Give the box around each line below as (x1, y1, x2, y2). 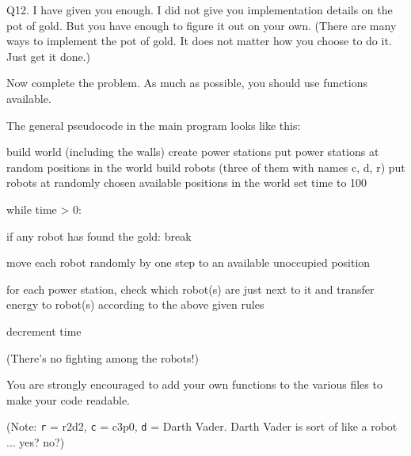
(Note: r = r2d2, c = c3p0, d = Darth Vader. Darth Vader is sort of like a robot (6, 418, 398, 435)
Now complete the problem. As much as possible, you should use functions (6, 74, 367, 91)
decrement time (6, 322, 82, 339)
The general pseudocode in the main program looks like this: (6, 116, 301, 133)
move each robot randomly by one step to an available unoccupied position (6, 254, 371, 271)
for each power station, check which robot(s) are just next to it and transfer (6, 280, 375, 297)
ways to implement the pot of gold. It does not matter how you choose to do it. (6, 32, 392, 49)
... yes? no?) (6, 433, 65, 450)
